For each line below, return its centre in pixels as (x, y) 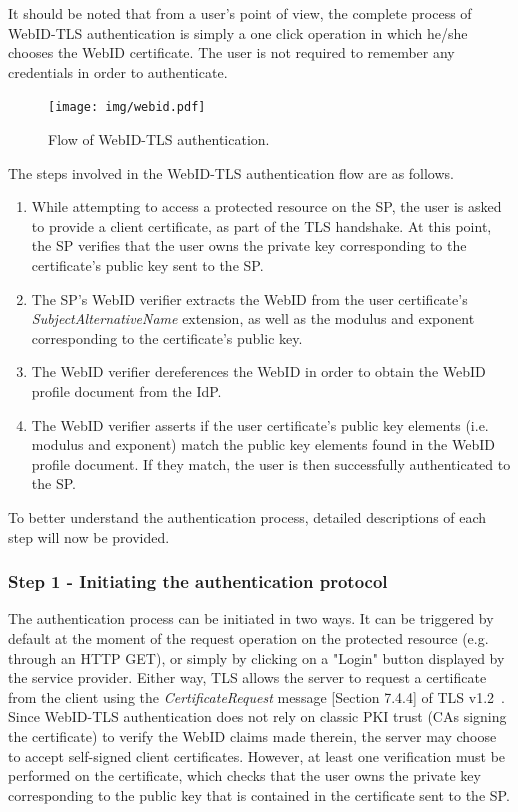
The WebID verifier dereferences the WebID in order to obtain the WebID (258, 371)
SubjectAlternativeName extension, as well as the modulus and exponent (253, 318)
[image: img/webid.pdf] (127, 107)
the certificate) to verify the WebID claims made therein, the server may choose (252, 735)
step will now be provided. (89, 536)
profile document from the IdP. (126, 390)
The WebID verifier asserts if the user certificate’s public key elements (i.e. (260, 424)
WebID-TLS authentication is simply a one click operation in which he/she (238, 32)
